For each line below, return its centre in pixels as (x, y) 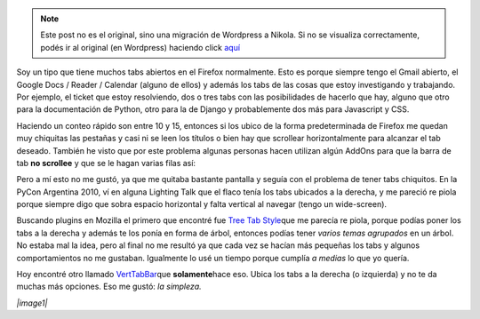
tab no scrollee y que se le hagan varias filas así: (106, 163)
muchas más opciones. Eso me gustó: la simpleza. (109, 287)
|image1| (32, 303)
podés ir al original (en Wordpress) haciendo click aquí (140, 47)
